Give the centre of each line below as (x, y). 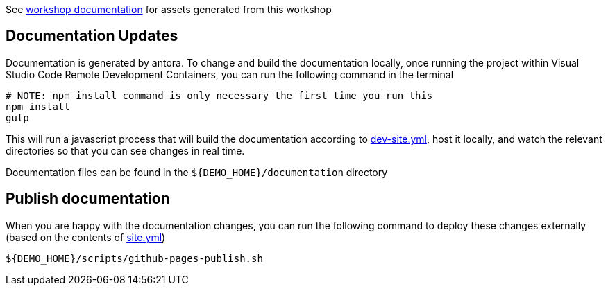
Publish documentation (88, 199)
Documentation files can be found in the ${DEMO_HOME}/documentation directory (197, 172)
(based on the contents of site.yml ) (86, 237)
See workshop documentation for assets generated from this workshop (169, 9)
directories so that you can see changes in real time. (125, 150)
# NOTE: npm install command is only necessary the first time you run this (219, 95)
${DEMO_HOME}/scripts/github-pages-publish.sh (134, 258)
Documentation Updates (92, 36)
